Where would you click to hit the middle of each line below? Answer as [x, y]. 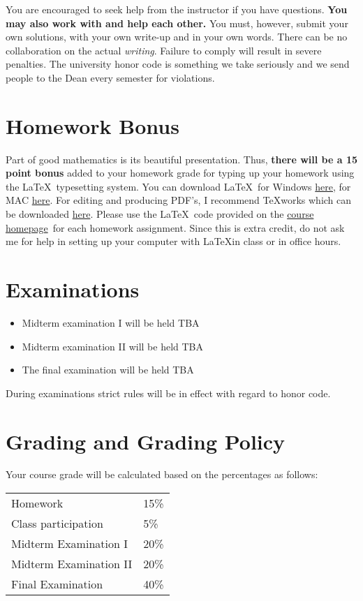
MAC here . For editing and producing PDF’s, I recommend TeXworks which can [179, 200]
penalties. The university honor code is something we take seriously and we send [178, 64]
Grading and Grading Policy [146, 441]
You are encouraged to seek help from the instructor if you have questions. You [177, 9]
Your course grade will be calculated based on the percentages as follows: [162, 474]
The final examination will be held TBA [108, 370]
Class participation [57, 524]
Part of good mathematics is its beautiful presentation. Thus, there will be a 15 [182, 159]
